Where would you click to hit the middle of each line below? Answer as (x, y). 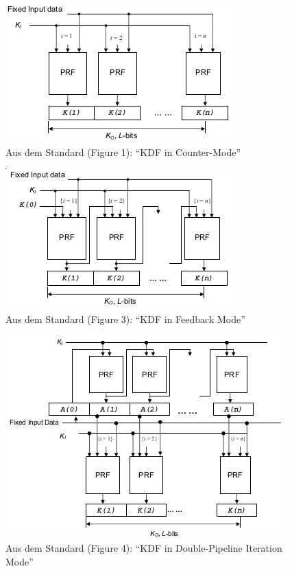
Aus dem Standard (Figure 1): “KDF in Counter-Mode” (123, 152)
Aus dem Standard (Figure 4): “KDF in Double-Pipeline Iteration (144, 547)
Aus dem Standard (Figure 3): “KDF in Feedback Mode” (125, 318)
